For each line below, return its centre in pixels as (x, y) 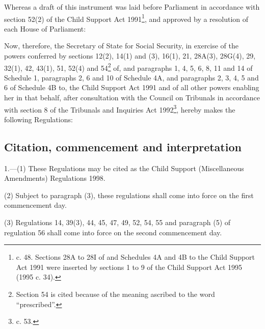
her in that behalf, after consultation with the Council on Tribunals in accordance (132, 98)
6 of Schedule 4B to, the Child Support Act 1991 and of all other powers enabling (132, 87)
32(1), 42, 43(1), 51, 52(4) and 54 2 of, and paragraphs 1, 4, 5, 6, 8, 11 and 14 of (128, 67)
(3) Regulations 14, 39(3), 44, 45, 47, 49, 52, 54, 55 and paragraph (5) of (117, 222)
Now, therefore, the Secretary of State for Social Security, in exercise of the (122, 46)
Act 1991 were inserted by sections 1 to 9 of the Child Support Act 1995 (129, 267)
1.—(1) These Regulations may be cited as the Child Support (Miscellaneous (124, 168)
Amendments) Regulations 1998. (55, 178)
